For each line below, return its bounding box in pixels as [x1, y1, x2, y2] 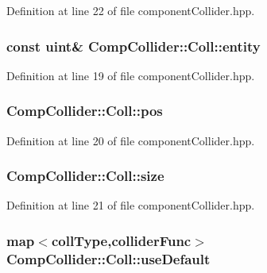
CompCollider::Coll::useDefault [6, 248, 211, 268]
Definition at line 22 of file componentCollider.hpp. [6, 2, 255, 18]
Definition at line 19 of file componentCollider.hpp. [6, 67, 255, 83]
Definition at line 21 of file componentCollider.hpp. [6, 197, 255, 213]
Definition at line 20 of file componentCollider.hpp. [6, 132, 255, 148]
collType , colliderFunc [51, 230, 192, 250]
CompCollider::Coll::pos [6, 101, 163, 121]
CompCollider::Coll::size [6, 166, 164, 186]
